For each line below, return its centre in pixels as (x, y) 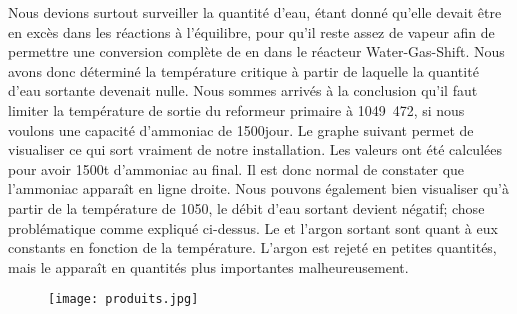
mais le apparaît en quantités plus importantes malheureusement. (208, 266)
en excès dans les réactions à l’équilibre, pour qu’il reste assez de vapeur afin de (251, 31)
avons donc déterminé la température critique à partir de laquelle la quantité (243, 70)
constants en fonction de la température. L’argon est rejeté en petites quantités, (252, 247)
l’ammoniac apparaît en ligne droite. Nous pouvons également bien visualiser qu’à (258, 188)
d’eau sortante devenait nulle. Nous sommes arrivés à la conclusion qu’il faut (243, 90)
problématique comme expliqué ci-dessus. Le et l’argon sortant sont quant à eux (253, 227)
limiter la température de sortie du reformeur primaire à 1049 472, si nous (236, 109)
